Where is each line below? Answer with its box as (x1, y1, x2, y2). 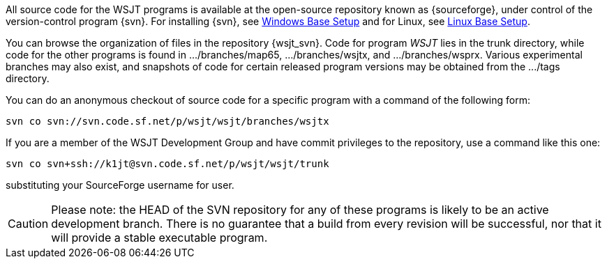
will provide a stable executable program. (51, 231, 268, 244)
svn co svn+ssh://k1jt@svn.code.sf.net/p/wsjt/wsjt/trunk (6, 158, 329, 169)
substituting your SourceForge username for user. (6, 179, 234, 191)
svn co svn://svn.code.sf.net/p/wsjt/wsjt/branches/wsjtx (6, 116, 329, 127)
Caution (8, 217, 49, 231)
